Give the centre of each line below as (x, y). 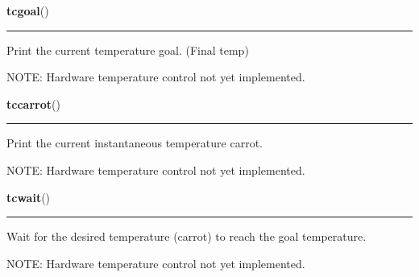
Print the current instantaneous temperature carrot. (135, 143)
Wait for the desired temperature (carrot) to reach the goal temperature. (187, 236)
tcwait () (29, 197)
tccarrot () (33, 103)
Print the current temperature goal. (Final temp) (128, 50)
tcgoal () (28, 10)
